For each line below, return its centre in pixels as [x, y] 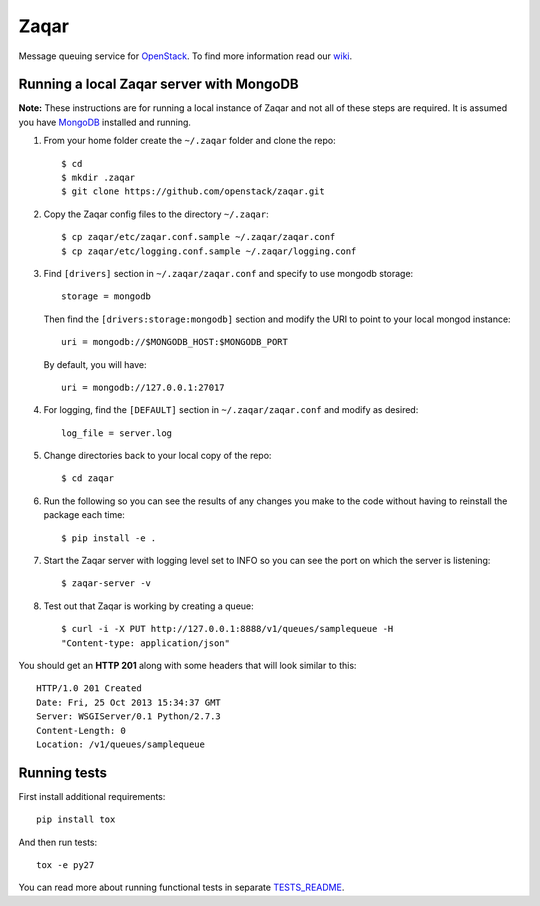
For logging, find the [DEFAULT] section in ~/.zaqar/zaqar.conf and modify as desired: [231, 410]
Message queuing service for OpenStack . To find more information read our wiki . [185, 56]
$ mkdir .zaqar [98, 178]
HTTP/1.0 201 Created [89, 688]
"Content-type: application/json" [145, 643]
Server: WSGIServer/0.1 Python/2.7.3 [129, 716]
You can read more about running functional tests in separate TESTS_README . [181, 887]
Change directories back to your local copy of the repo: [157, 456]
